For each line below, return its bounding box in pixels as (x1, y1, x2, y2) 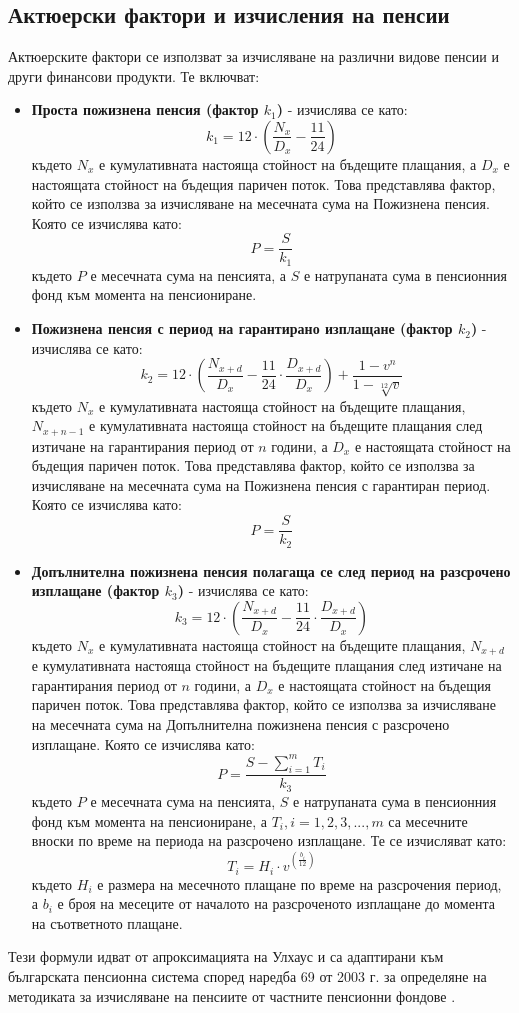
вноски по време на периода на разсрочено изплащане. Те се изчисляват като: (31, 830, 507, 851)
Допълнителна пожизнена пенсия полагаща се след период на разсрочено (31, 560, 511, 581)
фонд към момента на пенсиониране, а (31, 810, 267, 831)
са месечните (388, 810, 468, 831)
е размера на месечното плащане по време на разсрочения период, (97, 873, 502, 894)
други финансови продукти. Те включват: (8, 65, 260, 86)
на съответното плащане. (31, 912, 183, 933)
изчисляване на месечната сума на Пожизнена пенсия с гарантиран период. (31, 474, 491, 495)
